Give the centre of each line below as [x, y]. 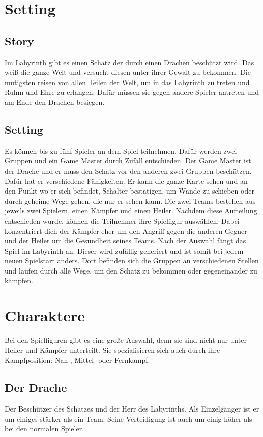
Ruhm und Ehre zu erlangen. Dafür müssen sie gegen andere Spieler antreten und [132, 92]
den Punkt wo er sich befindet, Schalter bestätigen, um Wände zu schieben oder [129, 191]
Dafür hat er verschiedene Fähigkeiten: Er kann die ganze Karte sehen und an [126, 181]
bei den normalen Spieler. [45, 429]
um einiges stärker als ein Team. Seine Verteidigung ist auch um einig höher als [128, 418]
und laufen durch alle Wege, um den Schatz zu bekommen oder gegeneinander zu [131, 270]
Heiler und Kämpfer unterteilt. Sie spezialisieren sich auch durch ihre [112, 350]
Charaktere [45, 316]
